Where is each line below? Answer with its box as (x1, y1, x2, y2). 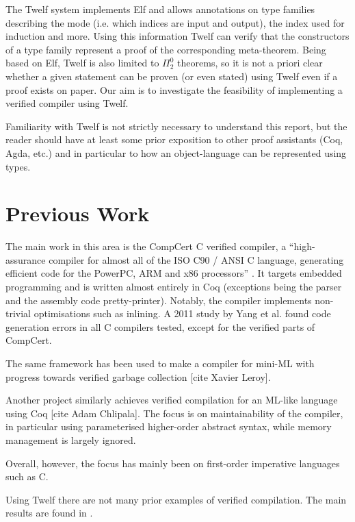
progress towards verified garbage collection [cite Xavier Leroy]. (5, 369, 271, 384)
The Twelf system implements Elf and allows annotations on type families (5, 2, 315, 16)
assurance (5, 252, 46, 266)
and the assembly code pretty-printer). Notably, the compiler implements (5, 293, 312, 307)
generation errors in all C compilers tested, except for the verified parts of (5, 319, 315, 334)
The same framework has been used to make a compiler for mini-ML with (5, 356, 315, 370)
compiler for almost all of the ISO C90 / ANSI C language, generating (49, 252, 344, 266)
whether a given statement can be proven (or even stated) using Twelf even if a (5, 69, 338, 83)
